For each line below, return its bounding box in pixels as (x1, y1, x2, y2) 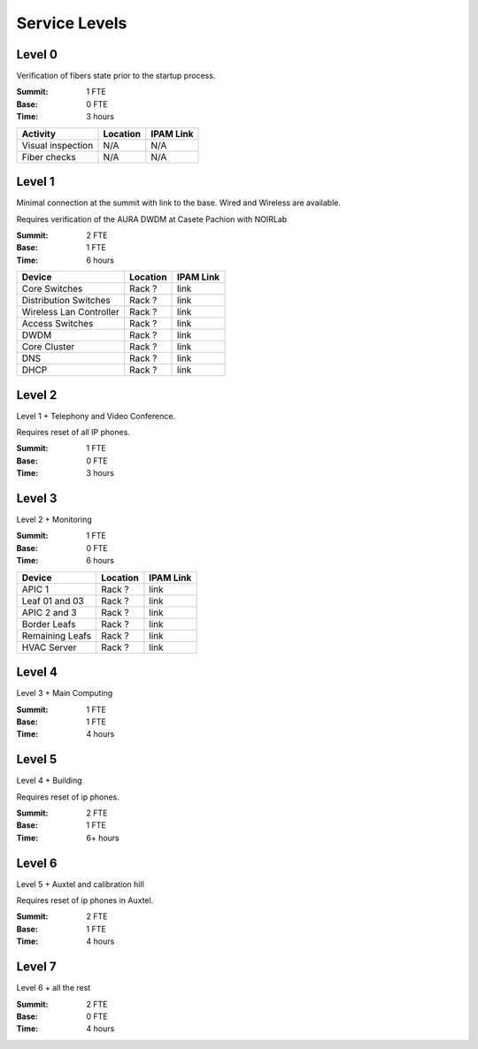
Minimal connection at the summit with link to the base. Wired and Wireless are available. (16, 197, 341, 208)
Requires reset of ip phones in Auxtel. (16, 895, 154, 906)
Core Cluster (21, 341, 75, 353)
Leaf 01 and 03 (21, 594, 84, 607)
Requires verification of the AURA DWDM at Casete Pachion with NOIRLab (16, 213, 288, 225)
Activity (21, 127, 57, 140)
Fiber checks (21, 150, 76, 163)
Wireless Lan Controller (21, 306, 119, 318)
